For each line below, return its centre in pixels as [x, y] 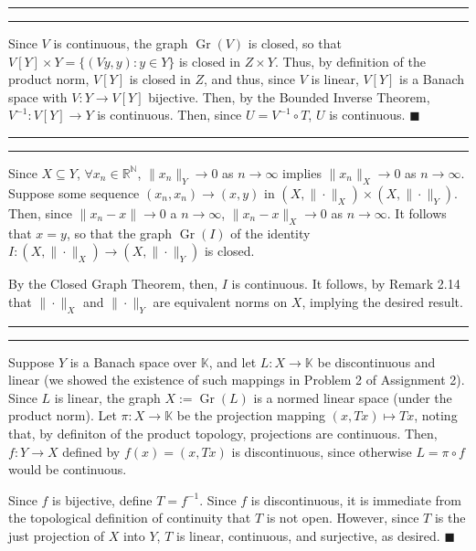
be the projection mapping [251, 415]
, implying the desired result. [382, 301]
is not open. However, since [343, 518]
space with [38, 96]
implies [302, 172]
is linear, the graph [107, 397]
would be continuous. [68, 469]
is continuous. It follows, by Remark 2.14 [346, 284]
